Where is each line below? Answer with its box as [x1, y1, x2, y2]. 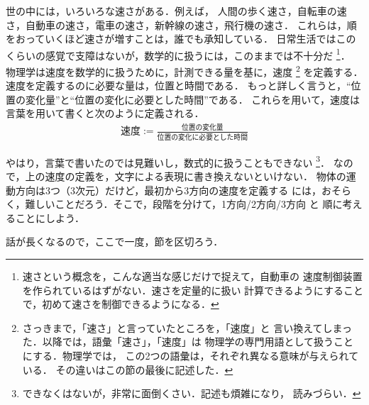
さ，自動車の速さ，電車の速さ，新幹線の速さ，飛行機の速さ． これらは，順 [6, 17, 357, 32]
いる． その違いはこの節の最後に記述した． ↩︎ [22, 362, 233, 377]
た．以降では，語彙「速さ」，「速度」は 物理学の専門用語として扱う [22, 334, 334, 349]
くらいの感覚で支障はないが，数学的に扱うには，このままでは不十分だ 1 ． [6, 45, 351, 62]
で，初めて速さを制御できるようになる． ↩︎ [22, 296, 219, 311]
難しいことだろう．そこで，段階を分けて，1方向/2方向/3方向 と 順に [25, 196, 343, 211]
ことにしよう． [15, 210, 84, 225]
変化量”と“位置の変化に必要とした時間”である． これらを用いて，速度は [25, 91, 360, 106]
